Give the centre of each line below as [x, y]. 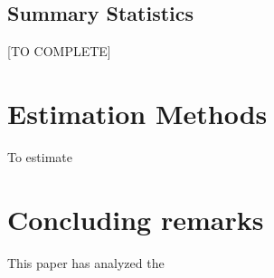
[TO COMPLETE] [59, 51]
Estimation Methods [137, 113]
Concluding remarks [136, 219]
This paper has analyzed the [86, 262]
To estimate [40, 156]
